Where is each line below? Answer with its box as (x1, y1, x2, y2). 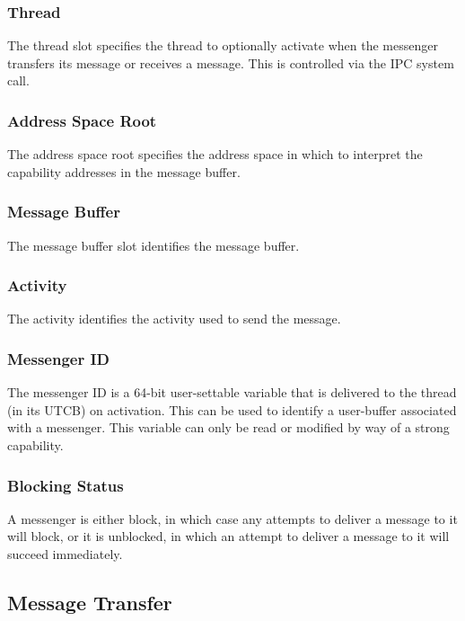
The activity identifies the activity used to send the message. (7, 309, 341, 328)
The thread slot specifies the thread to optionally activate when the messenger (7, 36, 438, 55)
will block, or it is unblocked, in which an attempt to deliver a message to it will (7, 527, 450, 546)
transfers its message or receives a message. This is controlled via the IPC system (7, 53, 454, 72)
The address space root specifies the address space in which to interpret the (7, 145, 423, 164)
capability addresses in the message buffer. (7, 162, 241, 181)
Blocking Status (7, 474, 124, 496)
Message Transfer (7, 589, 172, 617)
